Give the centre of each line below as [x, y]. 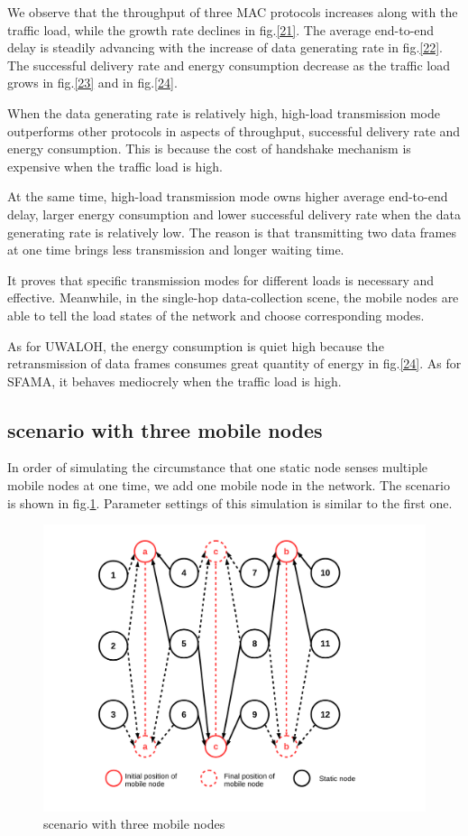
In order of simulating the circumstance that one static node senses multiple [218, 467]
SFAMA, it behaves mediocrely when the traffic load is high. [174, 381]
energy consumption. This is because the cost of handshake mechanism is [209, 149]
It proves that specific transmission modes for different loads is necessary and [221, 279]
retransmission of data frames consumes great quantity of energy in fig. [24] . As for [234, 363]
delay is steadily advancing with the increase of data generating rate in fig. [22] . [225, 47]
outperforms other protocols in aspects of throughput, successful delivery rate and [234, 130]
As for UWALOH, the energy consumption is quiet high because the [196, 345]
